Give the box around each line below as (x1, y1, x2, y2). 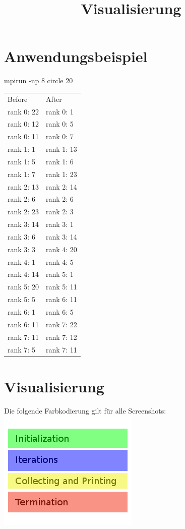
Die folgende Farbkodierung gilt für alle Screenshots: (4, 405, 166, 416)
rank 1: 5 (8, 156, 35, 166)
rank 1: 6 (45, 156, 74, 166)
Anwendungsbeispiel (4, 46, 148, 67)
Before (8, 93, 28, 104)
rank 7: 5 (8, 344, 35, 355)
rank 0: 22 (8, 106, 39, 116)
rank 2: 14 (45, 181, 77, 192)
